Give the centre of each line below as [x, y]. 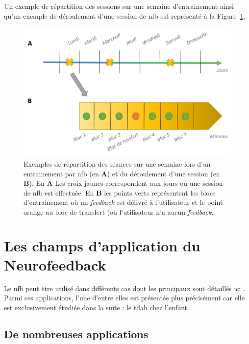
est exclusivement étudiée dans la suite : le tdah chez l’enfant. [97, 307]
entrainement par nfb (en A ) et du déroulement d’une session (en [122, 173]
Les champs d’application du [102, 245]
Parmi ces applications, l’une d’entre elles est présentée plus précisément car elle [124, 298]
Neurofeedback [55, 264]
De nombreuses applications [76, 334]
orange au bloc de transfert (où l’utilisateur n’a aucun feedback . [119, 211]
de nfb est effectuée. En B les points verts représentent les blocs [120, 192]
